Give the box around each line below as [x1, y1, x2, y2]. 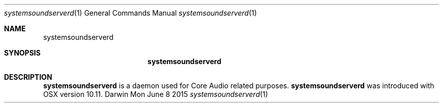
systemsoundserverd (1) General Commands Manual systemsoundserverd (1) [4, 9, 257, 17]
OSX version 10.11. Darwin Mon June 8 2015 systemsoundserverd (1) [43, 90, 268, 98]
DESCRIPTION [4, 73, 53, 81]
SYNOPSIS [4, 48, 41, 57]
